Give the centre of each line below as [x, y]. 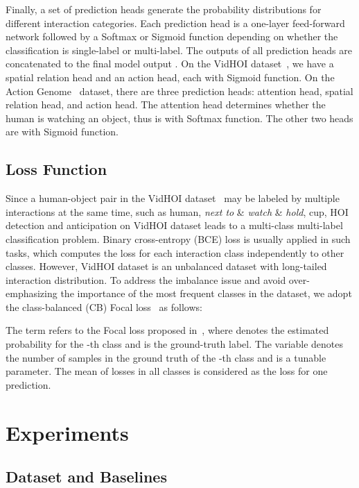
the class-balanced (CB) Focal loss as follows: [104, 306]
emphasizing [32, 293]
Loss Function [56, 169]
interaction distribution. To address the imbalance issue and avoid [146, 279]
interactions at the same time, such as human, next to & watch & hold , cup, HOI [177, 211]
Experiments [67, 432]
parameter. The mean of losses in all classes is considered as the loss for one [167, 371]
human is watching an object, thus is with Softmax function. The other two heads [179, 118]
